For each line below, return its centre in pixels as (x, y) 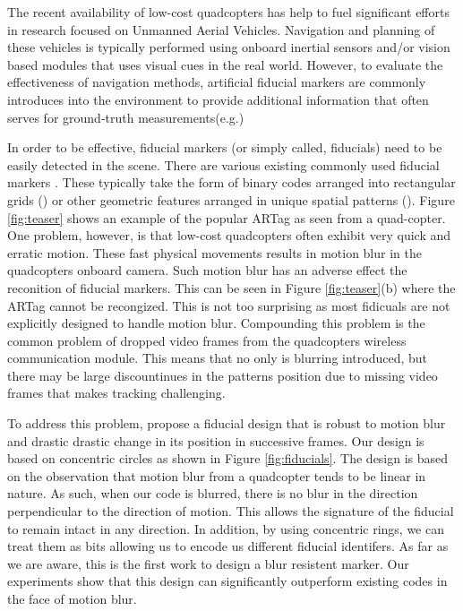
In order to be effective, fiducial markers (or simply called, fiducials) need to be (225, 147)
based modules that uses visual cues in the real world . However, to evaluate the (225, 64)
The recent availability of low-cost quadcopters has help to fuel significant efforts (228, 12)
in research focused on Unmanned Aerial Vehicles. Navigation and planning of (221, 29)
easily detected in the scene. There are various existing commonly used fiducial (223, 164)
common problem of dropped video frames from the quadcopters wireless (207, 340)
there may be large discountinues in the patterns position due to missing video (223, 375)
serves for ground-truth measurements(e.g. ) (126, 117)
